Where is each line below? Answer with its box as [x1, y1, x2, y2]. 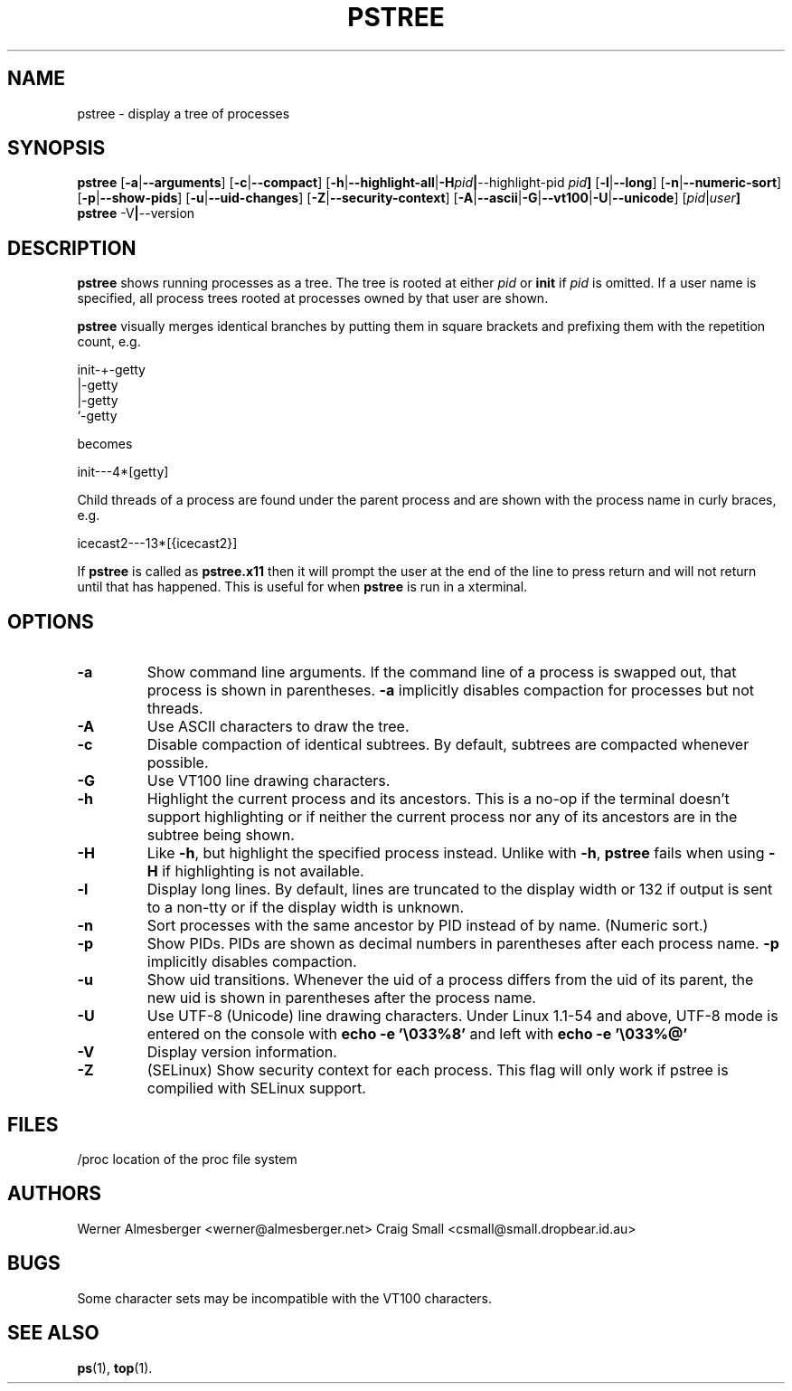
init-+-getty [77, 362, 146, 378]
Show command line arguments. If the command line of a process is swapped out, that [146, 663, 737, 682]
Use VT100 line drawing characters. [146, 771, 391, 790]
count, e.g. [77, 334, 141, 350]
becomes [77, 436, 133, 452]
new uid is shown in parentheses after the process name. [146, 989, 536, 1008]
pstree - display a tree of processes [77, 105, 290, 121]
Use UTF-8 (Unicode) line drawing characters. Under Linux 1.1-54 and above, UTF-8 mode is [146, 1007, 778, 1026]
